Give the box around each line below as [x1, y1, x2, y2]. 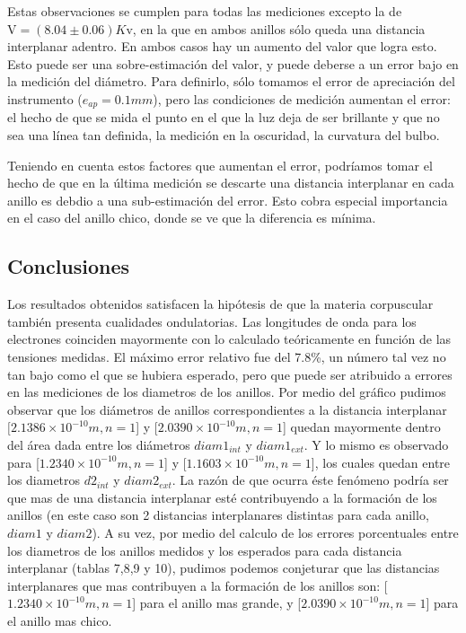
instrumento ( [7, 89, 83, 108]
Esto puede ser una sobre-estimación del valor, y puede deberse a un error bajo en [7, 54, 459, 73]
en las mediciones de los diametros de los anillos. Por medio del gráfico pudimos [7, 382, 446, 401]
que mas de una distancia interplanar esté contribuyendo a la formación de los [7, 488, 437, 506]
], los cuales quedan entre [311, 453, 451, 471]
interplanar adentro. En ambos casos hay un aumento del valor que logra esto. [7, 37, 437, 56]
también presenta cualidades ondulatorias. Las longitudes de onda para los [7, 312, 417, 330]
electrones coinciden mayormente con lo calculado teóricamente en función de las [7, 330, 452, 348]
